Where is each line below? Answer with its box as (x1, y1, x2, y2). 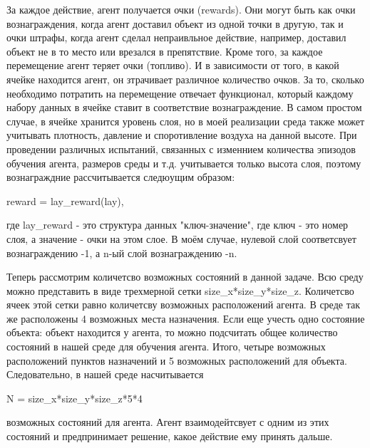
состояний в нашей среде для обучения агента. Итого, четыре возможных (6, 339, 326, 354)
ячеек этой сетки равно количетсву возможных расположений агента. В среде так (6, 297, 360, 312)
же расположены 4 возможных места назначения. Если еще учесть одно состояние (6, 311, 365, 325)
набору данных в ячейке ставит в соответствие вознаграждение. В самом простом (6, 100, 362, 115)
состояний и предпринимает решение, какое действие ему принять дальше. (6, 429, 333, 444)
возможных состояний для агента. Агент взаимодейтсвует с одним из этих (6, 415, 329, 429)
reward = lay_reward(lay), (6, 193, 124, 208)
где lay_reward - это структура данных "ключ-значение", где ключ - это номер (6, 217, 349, 232)
